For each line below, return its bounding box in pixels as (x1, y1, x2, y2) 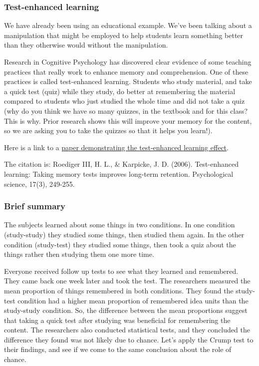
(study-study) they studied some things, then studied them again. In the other (4, 229, 245, 239)
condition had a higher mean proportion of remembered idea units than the (17, 295, 249, 305)
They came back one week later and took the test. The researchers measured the (4, 275, 251, 286)
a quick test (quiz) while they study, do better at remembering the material (4, 86, 236, 96)
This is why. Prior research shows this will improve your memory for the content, (4, 115, 252, 126)
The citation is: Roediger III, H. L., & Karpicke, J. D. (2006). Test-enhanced (4, 159, 239, 169)
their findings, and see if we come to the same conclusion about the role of (4, 344, 232, 354)
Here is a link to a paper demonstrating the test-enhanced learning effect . (4, 142, 229, 152)
